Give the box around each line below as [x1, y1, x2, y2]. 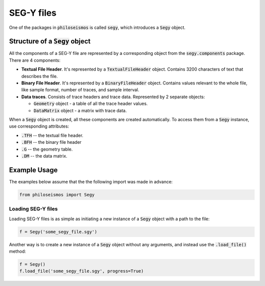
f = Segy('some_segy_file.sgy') [19, 229, 98, 234]
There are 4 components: [9, 57, 61, 63]
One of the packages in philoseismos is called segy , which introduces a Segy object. [9, 25, 186, 30]
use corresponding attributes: [9, 123, 69, 130]
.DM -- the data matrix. [21, 153, 68, 159]
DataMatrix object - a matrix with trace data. [33, 107, 127, 113]
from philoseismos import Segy [19, 192, 95, 197]
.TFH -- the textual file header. [21, 132, 83, 138]
